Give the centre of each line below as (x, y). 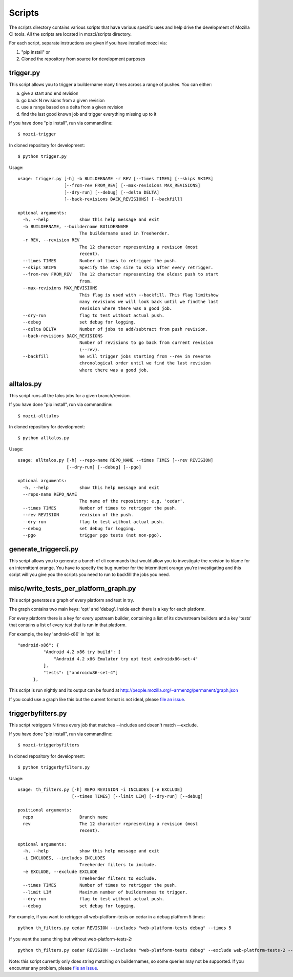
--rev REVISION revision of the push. (78, 515)
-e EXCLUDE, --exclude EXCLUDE (60, 871)
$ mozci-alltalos (38, 416)
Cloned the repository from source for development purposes (83, 59)
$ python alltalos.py (43, 438)
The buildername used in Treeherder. (125, 234)
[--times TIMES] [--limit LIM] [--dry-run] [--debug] (137, 796)
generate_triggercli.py (44, 549)
